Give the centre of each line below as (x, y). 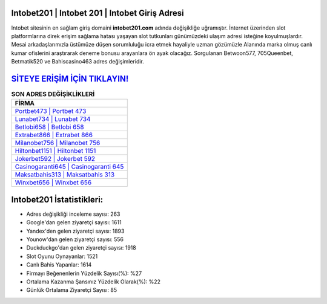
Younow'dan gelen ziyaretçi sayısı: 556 (75, 239)
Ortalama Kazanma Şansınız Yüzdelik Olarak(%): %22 (93, 282)
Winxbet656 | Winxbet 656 (53, 183)
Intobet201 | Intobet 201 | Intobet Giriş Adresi (97, 13)
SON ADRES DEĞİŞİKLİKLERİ (53, 94)
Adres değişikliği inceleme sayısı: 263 (73, 214)
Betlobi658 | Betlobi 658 (49, 127)
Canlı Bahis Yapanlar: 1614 (59, 265)
